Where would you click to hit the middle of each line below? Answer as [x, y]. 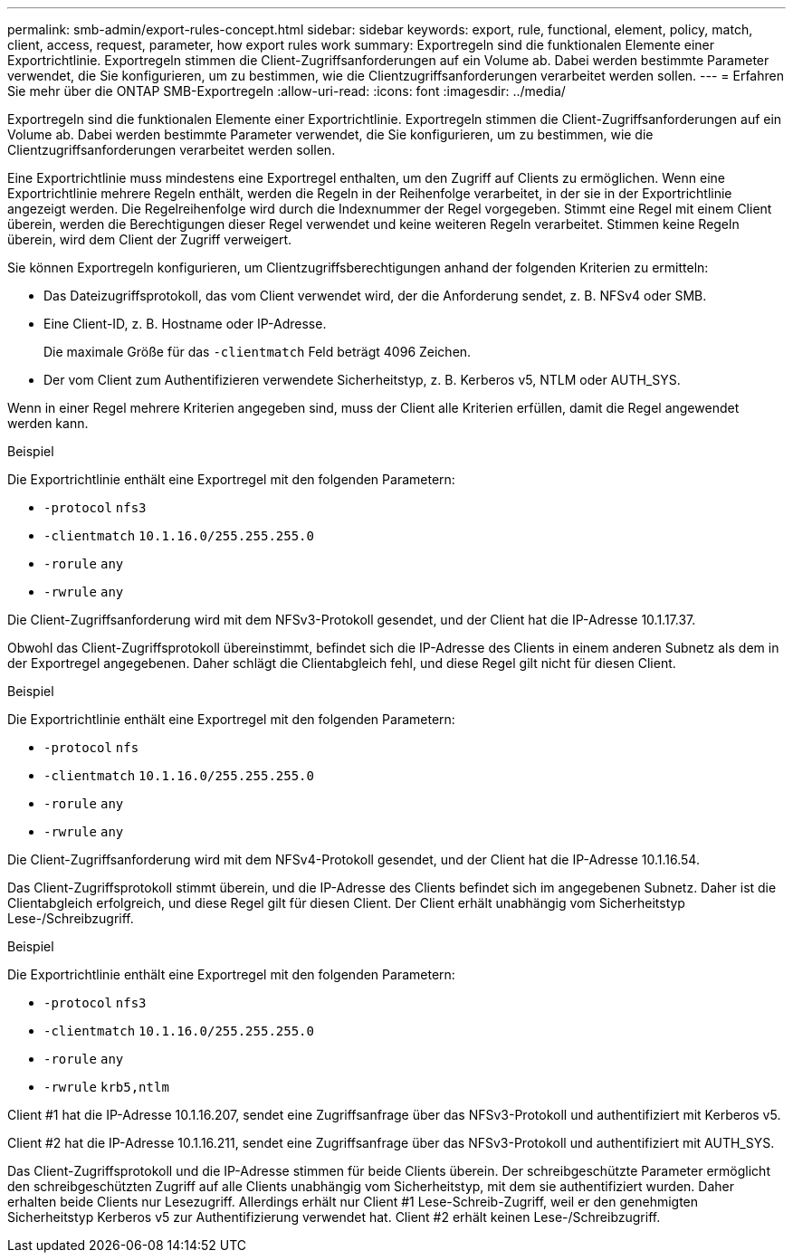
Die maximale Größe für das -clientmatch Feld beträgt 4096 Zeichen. [258, 352]
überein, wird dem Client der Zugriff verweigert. [150, 239]
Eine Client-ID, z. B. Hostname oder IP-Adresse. [185, 324]
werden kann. [48, 423]
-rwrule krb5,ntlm [106, 1087]
